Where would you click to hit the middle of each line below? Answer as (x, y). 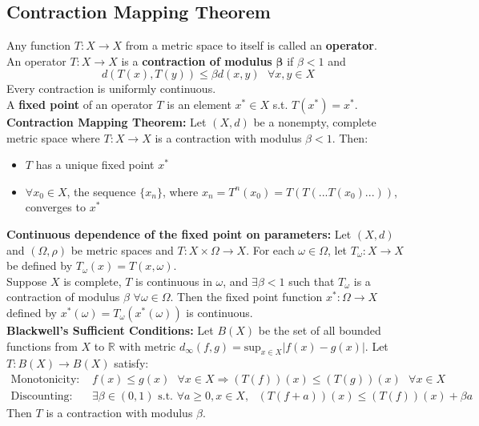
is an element (199, 104)
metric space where (53, 137)
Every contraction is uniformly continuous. (111, 88)
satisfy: (131, 363)
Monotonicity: (45, 379)
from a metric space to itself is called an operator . (251, 45)
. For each (270, 249)
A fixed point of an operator (80, 104)
